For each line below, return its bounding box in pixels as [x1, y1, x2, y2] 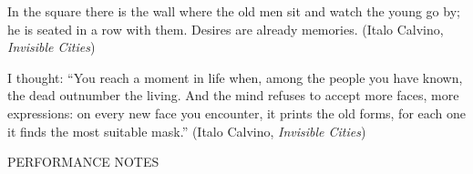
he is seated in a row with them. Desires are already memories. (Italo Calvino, [7, 19, 444, 38]
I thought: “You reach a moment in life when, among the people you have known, [7, 67, 463, 87]
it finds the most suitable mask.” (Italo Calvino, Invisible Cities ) [7, 121, 366, 140]
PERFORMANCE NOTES [7, 152, 159, 171]
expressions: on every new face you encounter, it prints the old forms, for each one [7, 103, 467, 122]
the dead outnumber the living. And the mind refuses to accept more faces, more [7, 86, 459, 105]
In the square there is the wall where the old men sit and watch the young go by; [7, 2, 460, 20]
